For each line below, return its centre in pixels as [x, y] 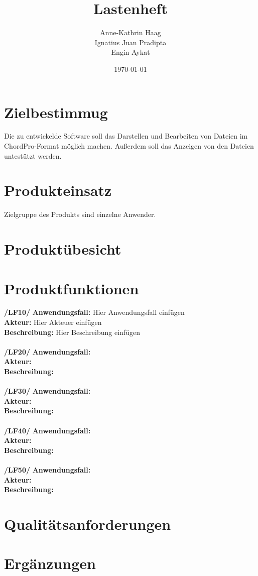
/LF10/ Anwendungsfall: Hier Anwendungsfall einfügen [94, 312]
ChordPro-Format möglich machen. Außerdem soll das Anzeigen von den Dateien [129, 146]
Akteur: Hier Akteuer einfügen [53, 322]
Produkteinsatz [58, 190]
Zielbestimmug [56, 112]
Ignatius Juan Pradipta [131, 42]
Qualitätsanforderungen [88, 524]
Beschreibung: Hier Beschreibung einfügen [72, 332]
